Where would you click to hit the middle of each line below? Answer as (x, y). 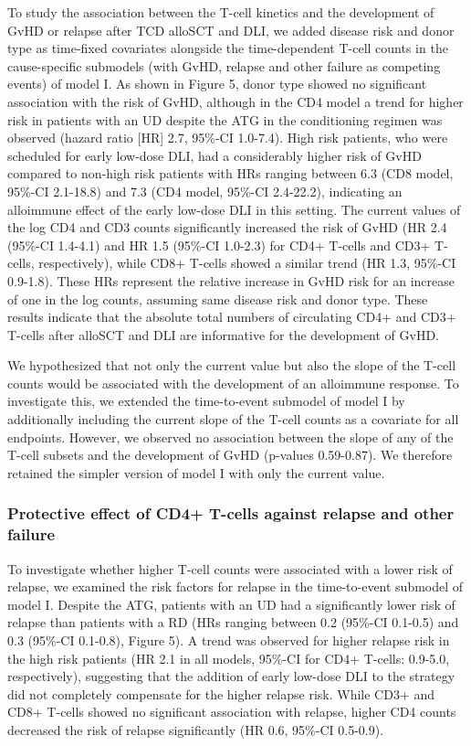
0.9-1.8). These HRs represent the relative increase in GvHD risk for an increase (231, 280)
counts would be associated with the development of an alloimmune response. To (233, 383)
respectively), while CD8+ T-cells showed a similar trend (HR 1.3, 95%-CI (247, 263)
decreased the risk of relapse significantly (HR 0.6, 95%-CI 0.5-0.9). (196, 729)
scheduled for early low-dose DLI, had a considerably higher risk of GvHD (215, 155)
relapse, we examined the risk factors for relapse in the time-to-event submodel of (235, 586)
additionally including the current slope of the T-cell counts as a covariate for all (233, 419)
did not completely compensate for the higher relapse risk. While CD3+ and (221, 693)
